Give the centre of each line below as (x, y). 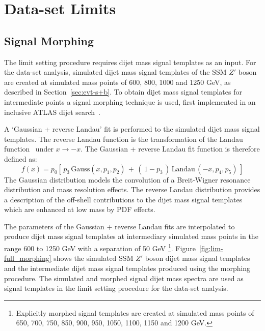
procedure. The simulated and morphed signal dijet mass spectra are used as (124, 278)
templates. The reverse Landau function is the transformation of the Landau (124, 139)
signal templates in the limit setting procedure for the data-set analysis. (116, 288)
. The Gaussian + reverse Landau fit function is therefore (170, 149)
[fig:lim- (211, 248)
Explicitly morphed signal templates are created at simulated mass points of (135, 312)
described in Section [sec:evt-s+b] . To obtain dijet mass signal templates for (123, 92)
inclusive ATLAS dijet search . (52, 112)
